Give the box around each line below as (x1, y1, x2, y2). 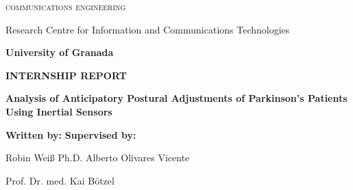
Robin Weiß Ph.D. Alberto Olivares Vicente (5, 150, 190, 165)
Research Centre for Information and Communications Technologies (5, 22, 290, 36)
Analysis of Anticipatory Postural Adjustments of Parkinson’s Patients (5, 91, 348, 105)
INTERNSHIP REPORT (5, 68, 127, 82)
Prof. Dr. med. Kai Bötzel (5, 173, 114, 187)
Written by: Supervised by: (5, 127, 136, 141)
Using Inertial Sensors (5, 104, 112, 118)
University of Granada (5, 45, 114, 59)
